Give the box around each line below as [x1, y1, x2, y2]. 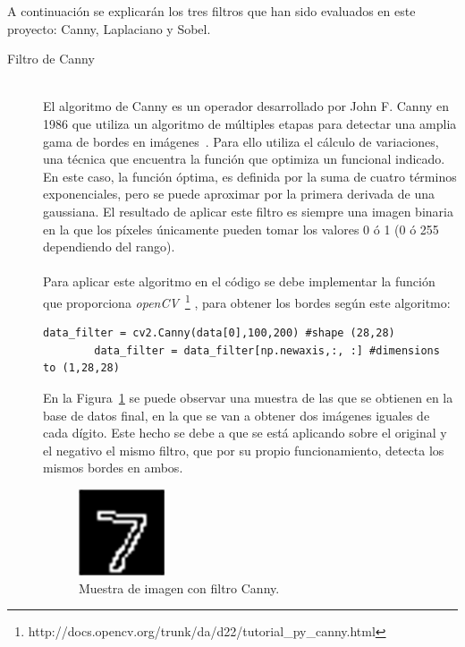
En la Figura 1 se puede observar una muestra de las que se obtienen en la [43, 387, 453, 406]
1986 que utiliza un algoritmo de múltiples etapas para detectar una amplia [43, 114, 457, 132]
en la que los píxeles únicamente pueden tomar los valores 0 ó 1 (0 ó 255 [43, 219, 439, 238]
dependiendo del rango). [43, 237, 175, 256]
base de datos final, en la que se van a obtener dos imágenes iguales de [43, 405, 430, 424]
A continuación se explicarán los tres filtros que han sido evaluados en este [7, 2, 416, 20]
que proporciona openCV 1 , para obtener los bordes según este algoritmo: [43, 290, 451, 311]
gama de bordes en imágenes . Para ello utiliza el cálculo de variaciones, [43, 132, 439, 150]
